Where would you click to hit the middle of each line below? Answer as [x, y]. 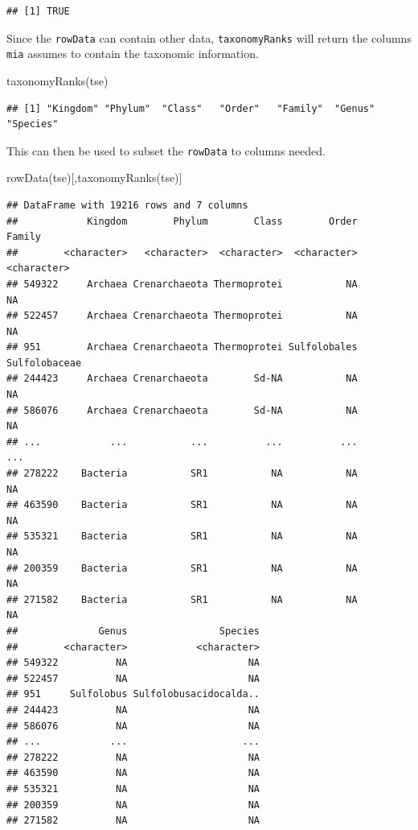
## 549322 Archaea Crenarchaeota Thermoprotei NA [182, 284]
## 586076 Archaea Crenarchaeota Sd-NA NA [182, 410]
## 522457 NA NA [133, 678]
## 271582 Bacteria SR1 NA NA [182, 599]
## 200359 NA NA [133, 805]
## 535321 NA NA [133, 789]
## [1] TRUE [38, 11]
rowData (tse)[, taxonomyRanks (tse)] [94, 178]
